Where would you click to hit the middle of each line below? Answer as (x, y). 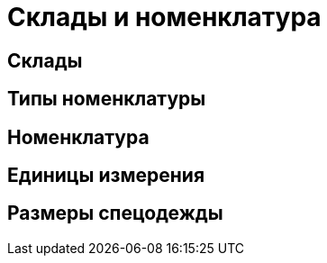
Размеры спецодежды (115, 213)
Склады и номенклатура (164, 17)
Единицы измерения (106, 176)
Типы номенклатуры (107, 99)
